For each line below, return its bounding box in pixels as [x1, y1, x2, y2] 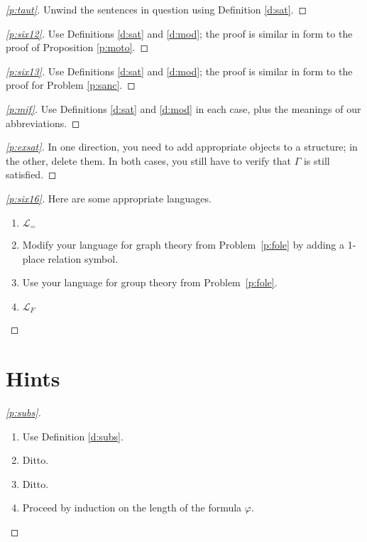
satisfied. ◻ [6, 167, 57, 182]
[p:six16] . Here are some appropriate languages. [6, 190, 212, 205]
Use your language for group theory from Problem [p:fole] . [22, 275, 278, 290]
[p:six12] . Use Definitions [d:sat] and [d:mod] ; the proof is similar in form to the [6, 26, 353, 40]
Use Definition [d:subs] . [22, 428, 124, 443]
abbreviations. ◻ [6, 115, 80, 130]
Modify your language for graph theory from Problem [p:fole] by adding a [22, 237, 344, 251]
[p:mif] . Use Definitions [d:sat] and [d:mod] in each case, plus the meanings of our [6, 101, 361, 116]
